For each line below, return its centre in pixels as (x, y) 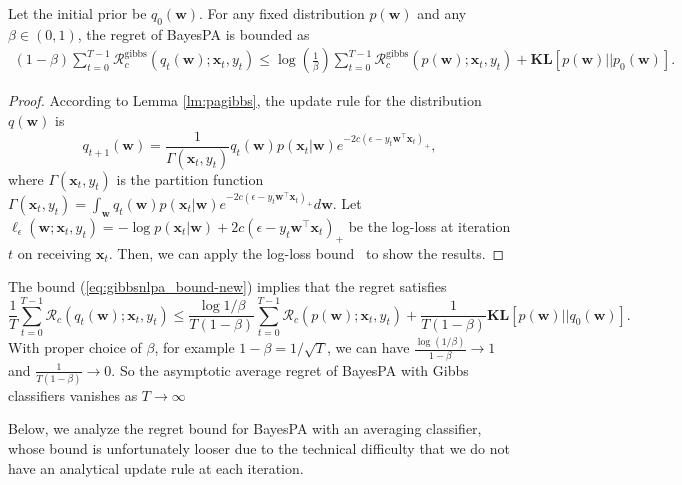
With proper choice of (75, 347)
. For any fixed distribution (282, 13)
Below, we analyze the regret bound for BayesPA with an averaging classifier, (245, 428)
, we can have (368, 347)
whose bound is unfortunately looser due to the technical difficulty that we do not (259, 448)
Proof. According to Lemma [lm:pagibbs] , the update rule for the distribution (245, 100)
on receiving (54, 252)
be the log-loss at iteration (429, 225)
